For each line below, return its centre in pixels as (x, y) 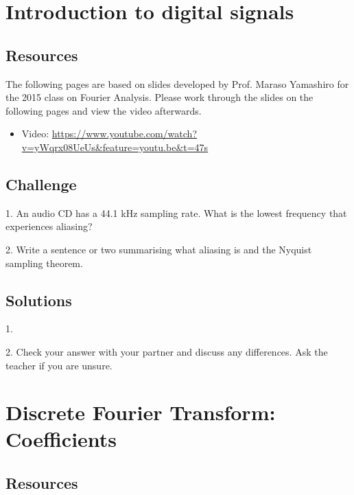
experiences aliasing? (49, 226)
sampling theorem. (44, 263)
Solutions (39, 300)
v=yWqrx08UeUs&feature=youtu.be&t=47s (115, 147)
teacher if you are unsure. (59, 365)
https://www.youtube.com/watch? (124, 134)
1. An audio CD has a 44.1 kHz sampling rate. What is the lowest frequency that (176, 212)
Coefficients (61, 439)
